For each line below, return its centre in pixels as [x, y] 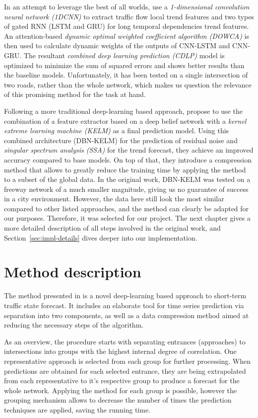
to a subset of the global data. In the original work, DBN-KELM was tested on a [127, 179]
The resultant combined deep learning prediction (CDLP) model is [124, 55]
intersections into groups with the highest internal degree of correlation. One [120, 351]
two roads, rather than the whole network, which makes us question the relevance [128, 84]
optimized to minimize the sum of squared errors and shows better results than [124, 65]
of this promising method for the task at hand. [75, 94]
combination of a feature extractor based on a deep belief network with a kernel [125, 121]
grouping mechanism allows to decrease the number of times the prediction [118, 400]
